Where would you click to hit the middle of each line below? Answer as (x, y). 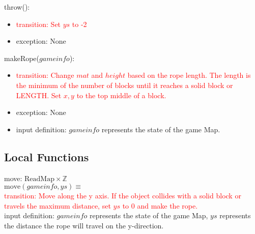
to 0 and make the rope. (160, 205)
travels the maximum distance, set (58, 205)
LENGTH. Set (39, 95)
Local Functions (47, 156)
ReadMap (39, 179)
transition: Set (38, 24)
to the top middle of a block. (121, 95)
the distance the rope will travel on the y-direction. (84, 225)
